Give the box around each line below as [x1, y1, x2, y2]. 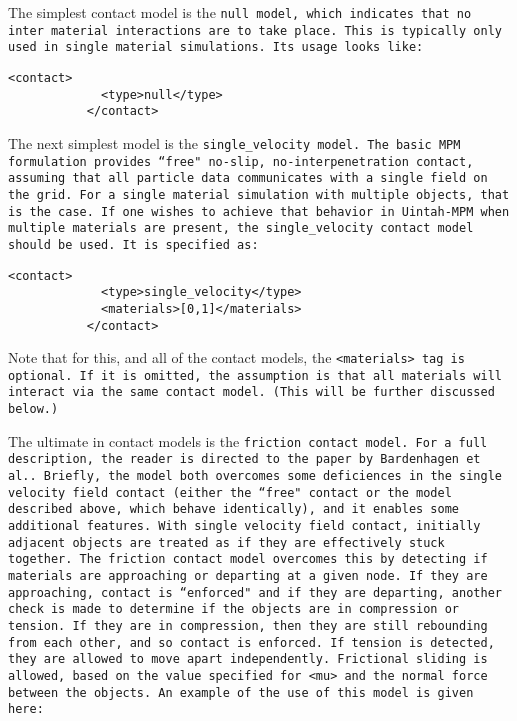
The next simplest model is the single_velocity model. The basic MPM [8, 132, 461, 153]
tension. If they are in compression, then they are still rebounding [8, 619, 488, 633]
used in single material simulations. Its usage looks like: [8, 40, 424, 55]
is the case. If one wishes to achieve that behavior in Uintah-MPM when [8, 204, 510, 219]
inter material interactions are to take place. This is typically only [8, 23, 502, 38]
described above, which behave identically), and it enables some [8, 502, 460, 517]
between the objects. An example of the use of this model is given [8, 685, 474, 700]
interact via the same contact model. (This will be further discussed [8, 385, 495, 400]
